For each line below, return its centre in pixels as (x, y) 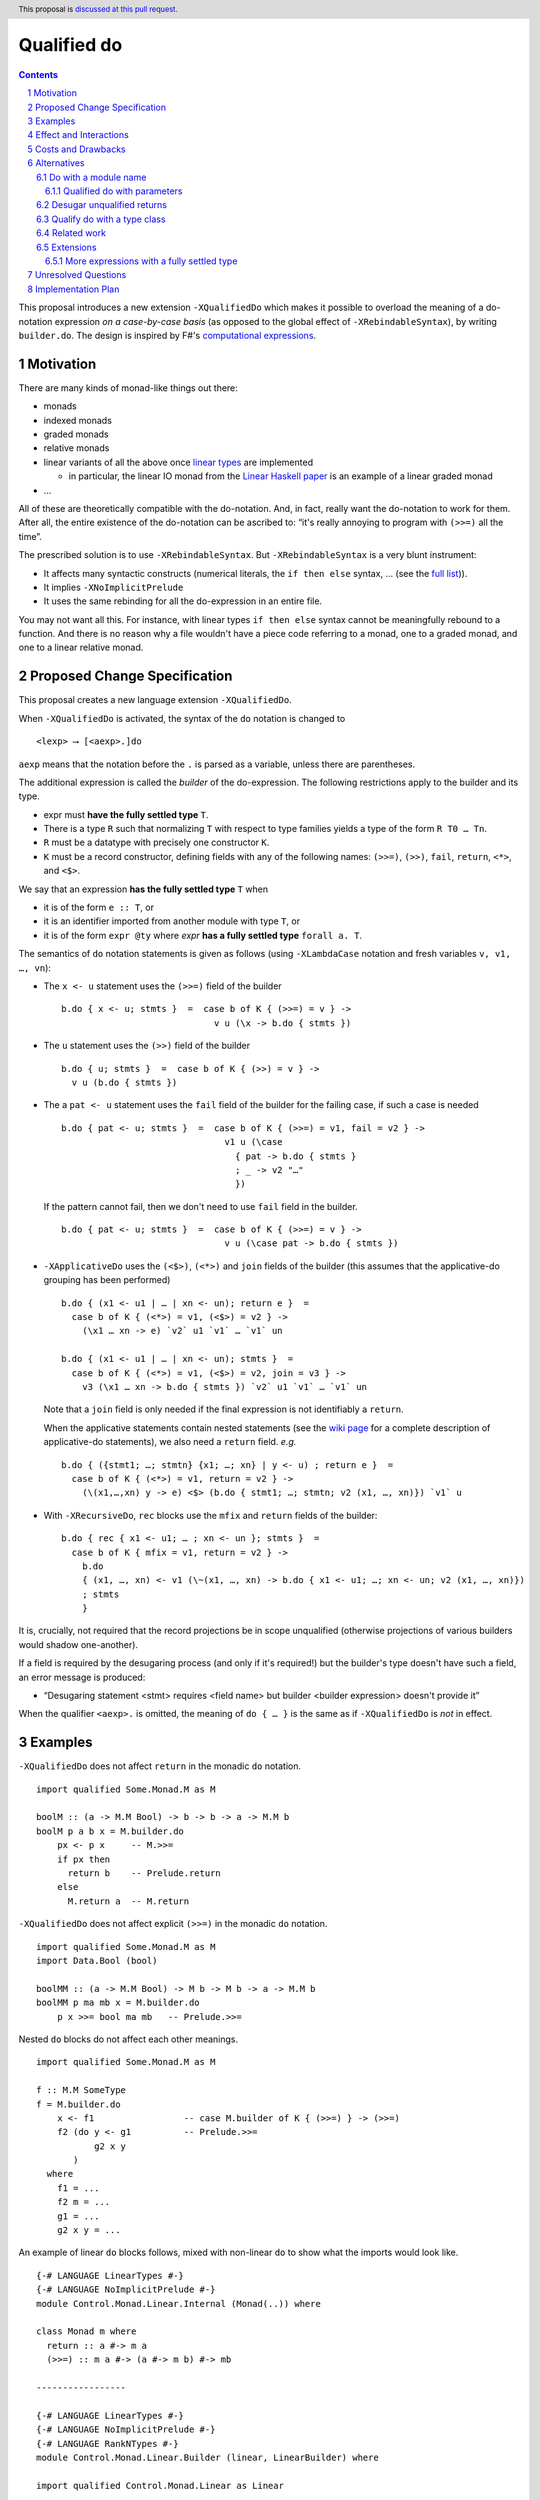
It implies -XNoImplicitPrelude (113, 587)
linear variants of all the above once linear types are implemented (178, 462)
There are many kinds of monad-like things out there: (128, 387)
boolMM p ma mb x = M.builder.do (118, 2003)
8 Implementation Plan (73, 289)
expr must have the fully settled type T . (126, 814)
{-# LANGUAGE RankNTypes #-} (107, 2443)
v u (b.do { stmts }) (124, 1082)
